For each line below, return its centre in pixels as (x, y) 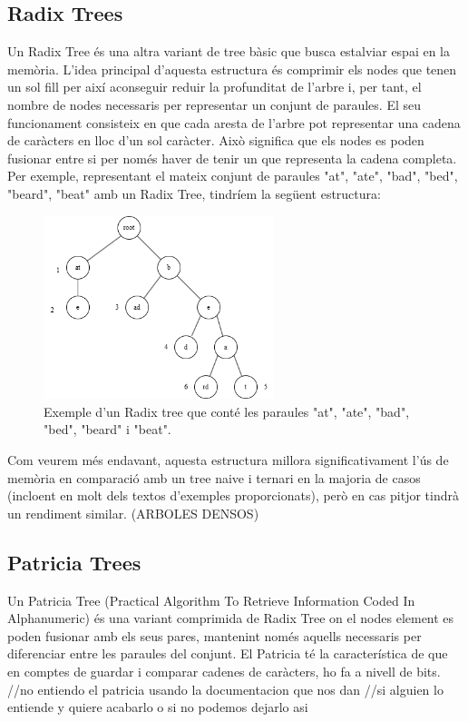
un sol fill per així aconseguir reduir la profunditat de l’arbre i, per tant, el (214, 87)
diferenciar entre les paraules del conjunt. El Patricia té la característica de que (228, 653)
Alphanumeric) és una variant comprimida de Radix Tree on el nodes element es (231, 618)
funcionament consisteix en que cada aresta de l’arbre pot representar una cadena (234, 122)
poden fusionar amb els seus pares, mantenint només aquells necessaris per (214, 635)
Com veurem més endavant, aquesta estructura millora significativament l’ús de (228, 459)
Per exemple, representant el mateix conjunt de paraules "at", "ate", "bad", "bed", (233, 176)
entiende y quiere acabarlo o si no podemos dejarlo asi (158, 707)
